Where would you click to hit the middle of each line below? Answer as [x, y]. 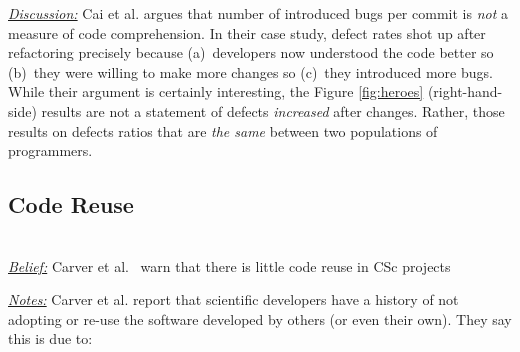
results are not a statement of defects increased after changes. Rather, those [273, 110]
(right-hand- [465, 91]
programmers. [50, 150]
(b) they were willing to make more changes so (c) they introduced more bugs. [250, 71]
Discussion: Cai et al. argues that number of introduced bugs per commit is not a [258, 13]
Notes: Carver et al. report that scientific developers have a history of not [233, 299]
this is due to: [50, 338]
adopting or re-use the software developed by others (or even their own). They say [260, 318]
